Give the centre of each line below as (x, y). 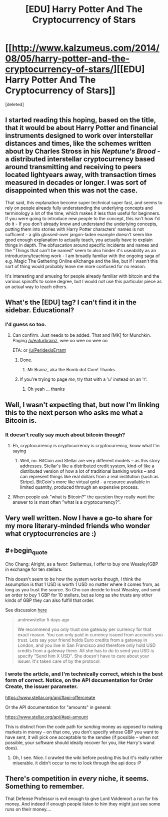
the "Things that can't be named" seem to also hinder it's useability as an (81, 250)
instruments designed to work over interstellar (79, 136)
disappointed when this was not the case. (71, 190)
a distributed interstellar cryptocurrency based (80, 159)
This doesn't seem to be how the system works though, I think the (73, 579)
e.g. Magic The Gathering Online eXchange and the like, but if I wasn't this (82, 261)
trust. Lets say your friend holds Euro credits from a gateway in (82, 640)
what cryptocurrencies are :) (51, 534)
